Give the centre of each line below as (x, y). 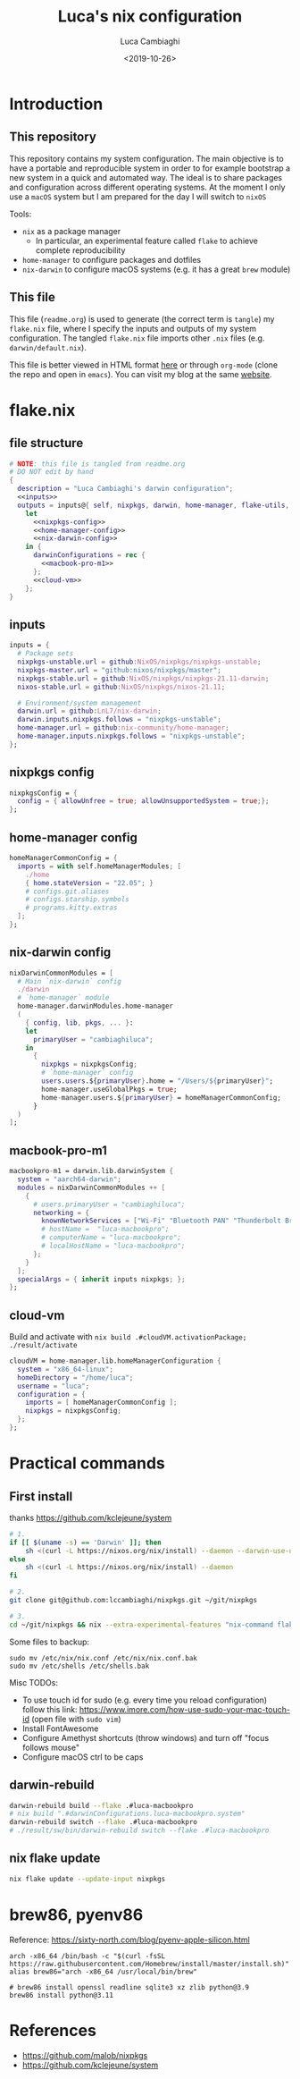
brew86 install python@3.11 (62, 1995)
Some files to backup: (50, 1642)
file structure (46, 443)
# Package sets (46, 654)
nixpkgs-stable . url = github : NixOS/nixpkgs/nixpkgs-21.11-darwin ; (143, 678)
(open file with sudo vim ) (76, 1719)
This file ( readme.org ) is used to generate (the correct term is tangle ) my (142, 318)
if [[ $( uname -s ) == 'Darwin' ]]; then (86, 1542)
